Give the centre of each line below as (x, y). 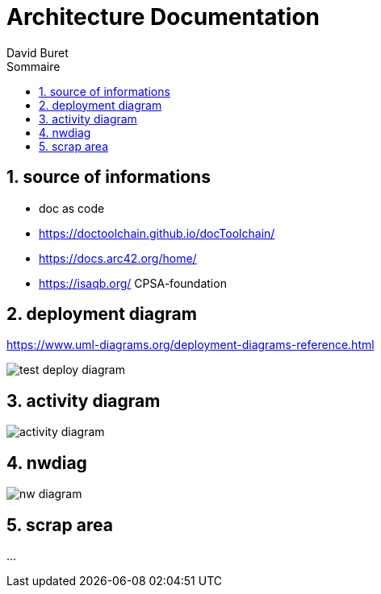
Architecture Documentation (163, 17)
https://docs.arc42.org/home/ (118, 258)
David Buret (38, 52)
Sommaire (33, 66)
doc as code (72, 208)
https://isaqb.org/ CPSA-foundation (133, 283)
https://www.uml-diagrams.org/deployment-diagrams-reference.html (190, 345)
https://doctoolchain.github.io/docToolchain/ (157, 233)
